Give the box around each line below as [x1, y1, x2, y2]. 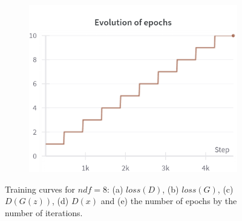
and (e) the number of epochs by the [100, 194, 237, 207]
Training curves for [5, 182, 76, 195]
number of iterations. [5, 206, 83, 219]
